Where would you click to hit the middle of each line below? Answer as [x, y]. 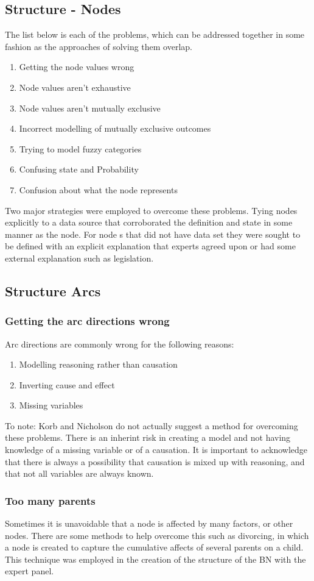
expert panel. [30, 571]
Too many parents [50, 500]
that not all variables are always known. [79, 473]
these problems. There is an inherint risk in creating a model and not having [148, 437]
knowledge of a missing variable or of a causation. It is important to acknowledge [156, 450]
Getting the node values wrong [77, 67]
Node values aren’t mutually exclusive [90, 108]
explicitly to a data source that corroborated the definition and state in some [149, 222]
